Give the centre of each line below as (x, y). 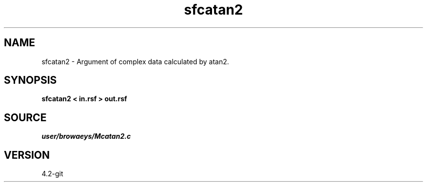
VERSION (27, 155)
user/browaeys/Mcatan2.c (86, 136)
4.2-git (52, 174)
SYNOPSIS (30, 80)
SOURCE (25, 117)
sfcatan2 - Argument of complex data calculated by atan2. (135, 61)
